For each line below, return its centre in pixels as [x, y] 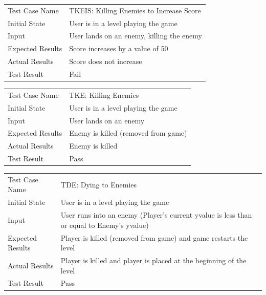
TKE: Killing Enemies [104, 94]
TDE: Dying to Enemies [99, 184]
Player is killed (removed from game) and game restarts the [154, 237]
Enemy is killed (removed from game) [128, 133]
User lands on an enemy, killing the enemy [136, 36]
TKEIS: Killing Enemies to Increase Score [135, 10]
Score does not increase [106, 61]
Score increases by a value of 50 [119, 48]
